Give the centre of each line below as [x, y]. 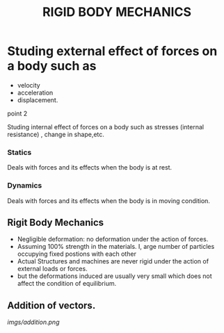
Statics [19, 152]
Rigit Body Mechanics [56, 222]
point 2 [17, 113]
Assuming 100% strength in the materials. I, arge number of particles [116, 247]
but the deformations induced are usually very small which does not [114, 276]
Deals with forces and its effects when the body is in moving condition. [109, 201]
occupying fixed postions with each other [77, 254]
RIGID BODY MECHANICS [117, 12]
